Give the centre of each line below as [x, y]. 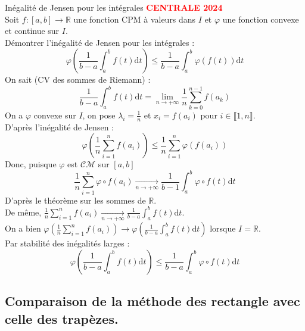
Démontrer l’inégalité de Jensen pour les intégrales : [100, 42]
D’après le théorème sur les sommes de [75, 200]
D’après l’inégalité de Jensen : [59, 127]
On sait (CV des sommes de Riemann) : [78, 79]
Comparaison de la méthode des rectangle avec [152, 301]
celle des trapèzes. [62, 318]
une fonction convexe [261, 19]
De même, [23, 212]
